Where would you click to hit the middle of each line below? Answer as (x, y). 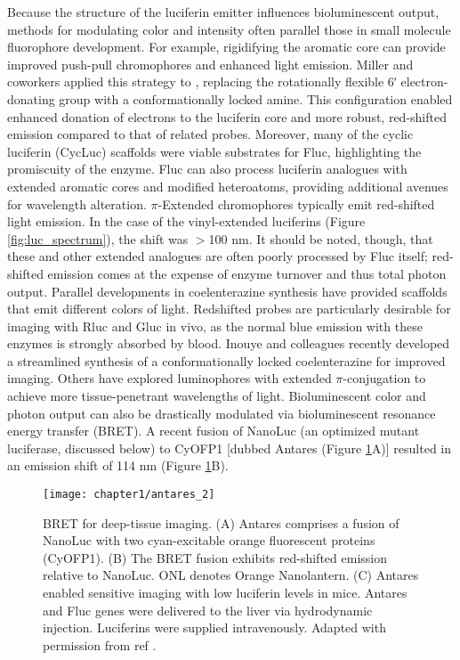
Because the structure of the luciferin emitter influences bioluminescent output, (223, 12)
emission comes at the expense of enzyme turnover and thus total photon (247, 273)
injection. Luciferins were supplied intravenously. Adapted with (214, 627)
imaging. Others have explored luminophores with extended (169, 378)
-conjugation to (384, 378)
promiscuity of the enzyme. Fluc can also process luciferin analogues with (207, 169)
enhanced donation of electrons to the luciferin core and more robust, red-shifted (227, 116)
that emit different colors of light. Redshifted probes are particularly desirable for (229, 309)
